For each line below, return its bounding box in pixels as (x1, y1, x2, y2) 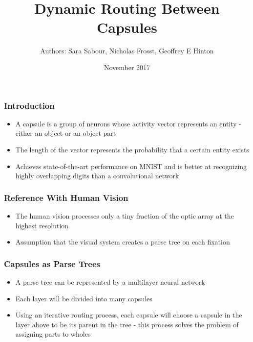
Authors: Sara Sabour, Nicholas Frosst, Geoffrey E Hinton (40, 46, 214, 56)
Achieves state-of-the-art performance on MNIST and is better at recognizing (15, 161, 247, 171)
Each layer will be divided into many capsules (15, 293, 152, 303)
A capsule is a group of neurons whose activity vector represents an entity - (15, 118, 242, 128)
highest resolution (15, 220, 69, 230)
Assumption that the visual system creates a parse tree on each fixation (15, 237, 230, 247)
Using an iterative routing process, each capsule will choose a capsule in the (15, 310, 242, 320)
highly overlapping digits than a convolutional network (15, 171, 179, 181)
